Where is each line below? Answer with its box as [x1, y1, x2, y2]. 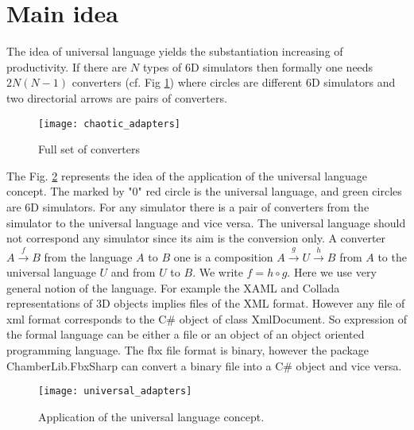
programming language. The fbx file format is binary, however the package [6, 342, 370, 358]
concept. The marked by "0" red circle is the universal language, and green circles [6, 183, 402, 200]
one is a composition [173, 248, 273, 265]
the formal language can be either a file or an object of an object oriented [6, 326, 365, 343]
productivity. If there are [6, 58, 127, 75]
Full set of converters [38, 141, 140, 157]
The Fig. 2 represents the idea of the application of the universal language [6, 167, 367, 184]
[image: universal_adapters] [38, 385, 192, 397]
